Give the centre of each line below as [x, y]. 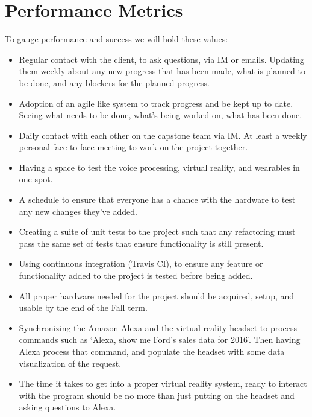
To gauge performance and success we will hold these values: [117, 39]
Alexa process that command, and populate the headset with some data [152, 351]
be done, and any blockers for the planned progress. [114, 82]
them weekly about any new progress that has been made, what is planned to [162, 71]
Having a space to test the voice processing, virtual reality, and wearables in [159, 167]
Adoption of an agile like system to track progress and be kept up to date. [156, 103]
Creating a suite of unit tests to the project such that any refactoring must [157, 231]
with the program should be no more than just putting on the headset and [157, 395]
